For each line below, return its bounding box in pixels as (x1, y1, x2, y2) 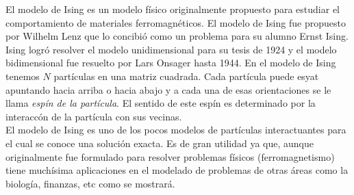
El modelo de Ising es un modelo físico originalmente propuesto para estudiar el (5, 2, 340, 16)
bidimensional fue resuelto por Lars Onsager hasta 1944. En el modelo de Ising (5, 55, 336, 70)
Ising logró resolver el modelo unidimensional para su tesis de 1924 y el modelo (5, 42, 337, 56)
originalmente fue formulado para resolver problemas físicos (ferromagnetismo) (5, 149, 335, 164)
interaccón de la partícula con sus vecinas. (5, 109, 182, 123)
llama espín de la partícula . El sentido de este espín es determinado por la (5, 96, 316, 110)
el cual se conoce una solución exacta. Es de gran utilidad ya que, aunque (5, 135, 314, 150)
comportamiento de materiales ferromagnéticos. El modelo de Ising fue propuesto (5, 15, 346, 29)
